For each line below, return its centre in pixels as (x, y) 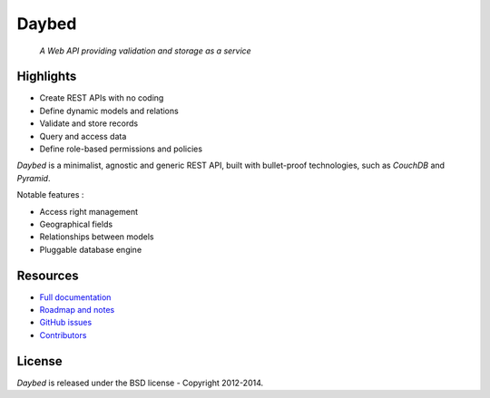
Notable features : (50, 195)
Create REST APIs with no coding (102, 98)
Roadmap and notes (77, 310)
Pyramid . (34, 178)
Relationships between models (97, 237)
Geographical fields (76, 224)
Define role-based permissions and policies (121, 149)
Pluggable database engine (91, 249)
